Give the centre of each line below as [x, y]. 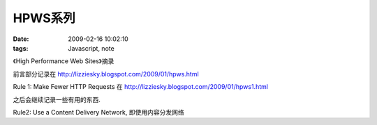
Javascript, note [91, 48]
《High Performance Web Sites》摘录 [64, 61]
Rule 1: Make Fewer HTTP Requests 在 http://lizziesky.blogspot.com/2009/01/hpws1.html [141, 87]
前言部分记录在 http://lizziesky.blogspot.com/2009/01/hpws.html [106, 74]
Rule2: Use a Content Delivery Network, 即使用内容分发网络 [98, 112]
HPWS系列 [44, 18]
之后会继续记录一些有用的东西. [57, 99]
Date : [21, 39]
